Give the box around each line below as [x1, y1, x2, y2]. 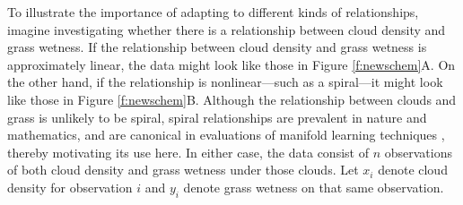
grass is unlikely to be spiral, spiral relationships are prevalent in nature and [7, 107, 427, 126]
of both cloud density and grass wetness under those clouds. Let [7, 160, 359, 179]
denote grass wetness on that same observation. [183, 177, 444, 196]
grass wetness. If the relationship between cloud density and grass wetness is [7, 38, 427, 56]
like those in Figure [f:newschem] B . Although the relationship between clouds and [7, 90, 457, 108]
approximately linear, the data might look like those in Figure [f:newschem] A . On [7, 55, 456, 73]
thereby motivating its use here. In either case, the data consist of [7, 142, 369, 161]
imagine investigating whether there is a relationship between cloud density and [7, 20, 446, 38]
